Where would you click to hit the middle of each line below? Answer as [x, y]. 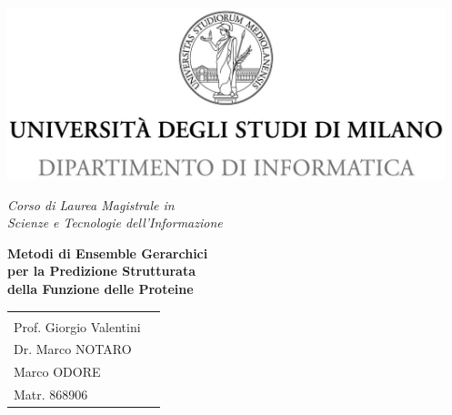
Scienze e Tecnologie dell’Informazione [115, 223]
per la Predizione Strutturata [102, 271]
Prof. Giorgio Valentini [77, 326]
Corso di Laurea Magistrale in [91, 204]
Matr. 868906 [51, 395]
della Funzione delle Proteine [100, 288]
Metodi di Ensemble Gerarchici [108, 253]
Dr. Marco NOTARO [73, 349]
